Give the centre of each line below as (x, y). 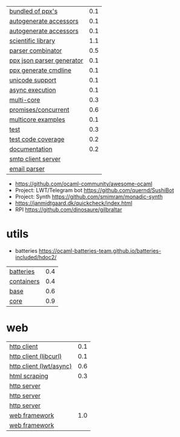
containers (25, 281)
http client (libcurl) (36, 356)
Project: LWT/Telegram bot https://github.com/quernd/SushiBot (95, 190)
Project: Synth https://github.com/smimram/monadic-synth (89, 197)
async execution (33, 90)
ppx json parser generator (46, 60)
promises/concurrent (39, 110)
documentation (31, 149)
